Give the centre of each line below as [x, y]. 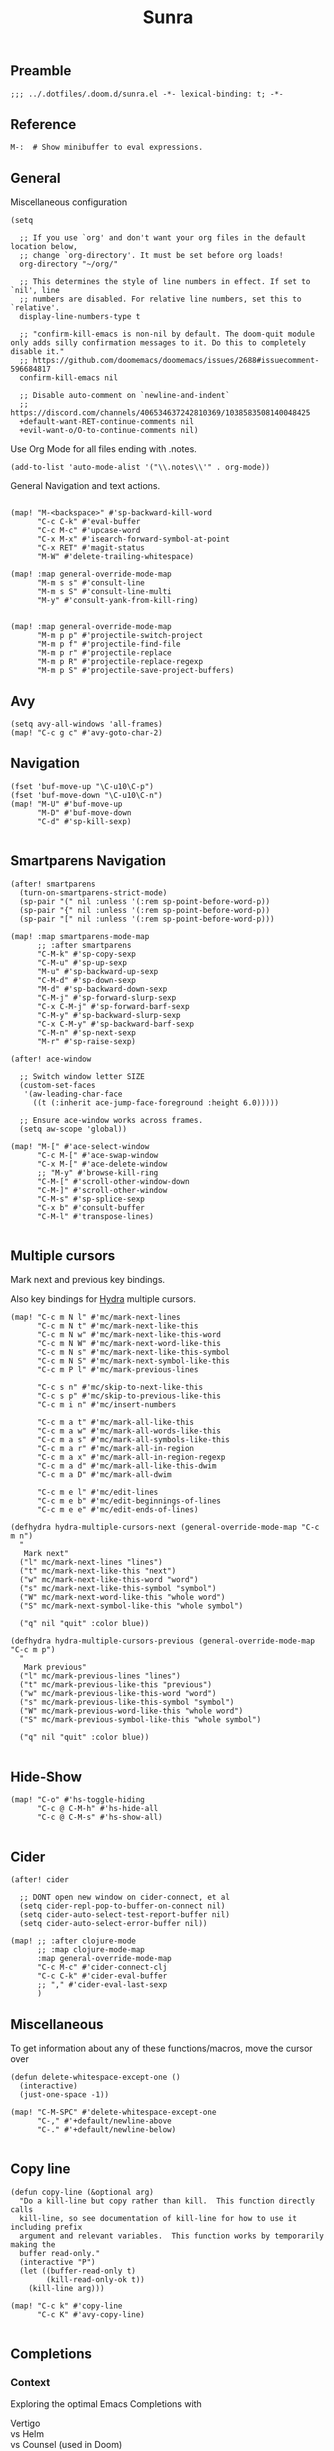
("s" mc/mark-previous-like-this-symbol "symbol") [127, 1702]
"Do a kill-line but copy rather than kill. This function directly [167, 2201]
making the [33, 2244]
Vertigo [25, 2423]
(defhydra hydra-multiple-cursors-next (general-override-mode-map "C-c [165, 1527]
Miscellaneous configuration [69, 202]
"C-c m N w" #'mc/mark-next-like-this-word [129, 1335]
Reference [43, 124]
